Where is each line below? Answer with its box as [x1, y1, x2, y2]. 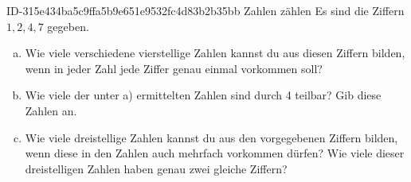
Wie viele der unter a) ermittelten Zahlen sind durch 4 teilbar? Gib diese [25, 87, 382, 103]
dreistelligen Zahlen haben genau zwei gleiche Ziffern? [25, 160, 288, 176]
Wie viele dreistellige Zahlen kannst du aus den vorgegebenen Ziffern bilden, [25, 129, 398, 145]
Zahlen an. [25, 102, 77, 118]
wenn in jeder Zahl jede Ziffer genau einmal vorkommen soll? [25, 60, 323, 76]
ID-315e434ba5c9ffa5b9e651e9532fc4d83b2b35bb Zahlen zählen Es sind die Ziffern [6, 2, 405, 18]
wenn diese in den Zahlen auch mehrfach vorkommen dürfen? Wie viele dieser [25, 145, 405, 161]
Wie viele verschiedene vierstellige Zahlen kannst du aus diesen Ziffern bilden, [25, 45, 405, 61]
